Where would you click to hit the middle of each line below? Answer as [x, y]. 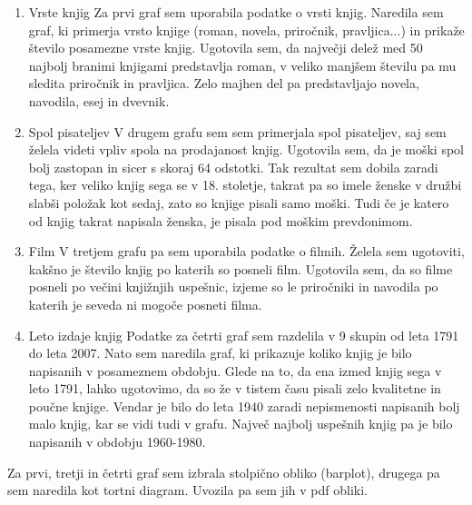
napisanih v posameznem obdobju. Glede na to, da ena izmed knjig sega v [235, 370]
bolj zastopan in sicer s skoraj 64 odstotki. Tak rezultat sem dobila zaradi [233, 167]
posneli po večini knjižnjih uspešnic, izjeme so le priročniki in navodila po [233, 287]
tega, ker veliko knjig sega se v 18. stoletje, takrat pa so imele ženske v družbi [245, 185]
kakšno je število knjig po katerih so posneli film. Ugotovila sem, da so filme [241, 268]
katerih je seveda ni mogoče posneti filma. [145, 304]
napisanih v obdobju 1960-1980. [117, 442]
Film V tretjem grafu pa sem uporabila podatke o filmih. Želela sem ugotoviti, [246, 251]
